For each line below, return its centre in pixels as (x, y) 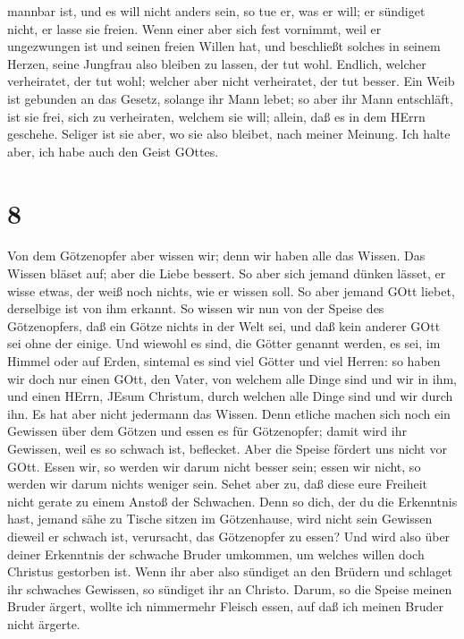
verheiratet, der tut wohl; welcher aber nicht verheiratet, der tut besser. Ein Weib (231, 81)
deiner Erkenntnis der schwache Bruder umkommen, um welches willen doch (216, 554)
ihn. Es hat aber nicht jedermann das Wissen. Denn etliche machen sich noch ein (229, 413)
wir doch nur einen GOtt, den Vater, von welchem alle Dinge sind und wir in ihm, (232, 378)
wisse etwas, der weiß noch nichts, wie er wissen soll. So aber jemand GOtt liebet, (231, 290)
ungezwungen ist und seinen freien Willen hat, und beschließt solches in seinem (224, 46)
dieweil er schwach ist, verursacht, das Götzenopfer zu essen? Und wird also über (229, 536)
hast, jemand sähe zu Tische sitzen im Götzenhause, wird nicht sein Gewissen (220, 519)
